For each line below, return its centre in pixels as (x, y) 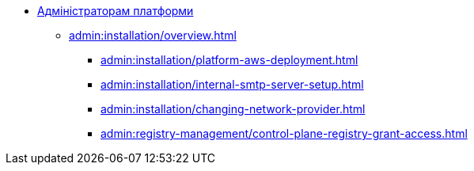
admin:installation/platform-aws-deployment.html (229, 60)
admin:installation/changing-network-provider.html (233, 109)
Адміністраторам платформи (116, 11)
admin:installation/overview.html (153, 35)
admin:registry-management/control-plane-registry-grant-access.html (284, 133)
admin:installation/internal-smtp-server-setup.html (232, 84)
